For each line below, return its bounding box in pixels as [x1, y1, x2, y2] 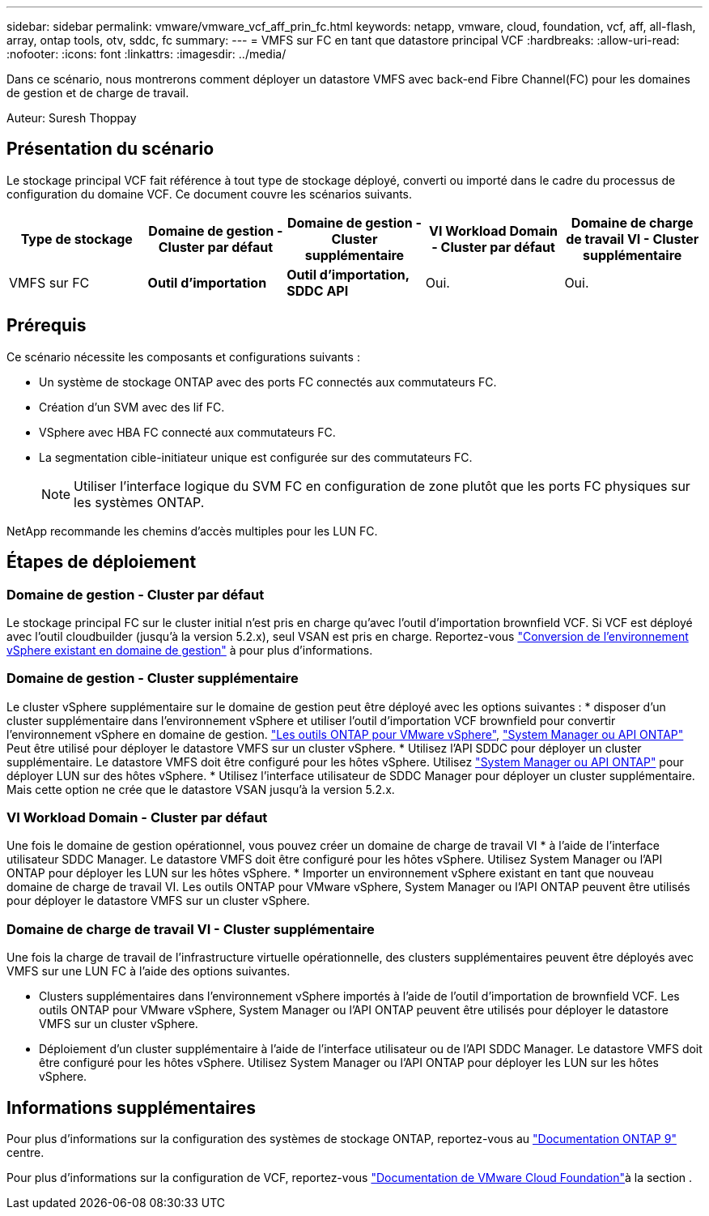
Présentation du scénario [6, 139, 214, 160]
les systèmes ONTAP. [74, 493, 205, 510]
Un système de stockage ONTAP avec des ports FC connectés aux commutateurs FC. [39, 374, 497, 389]
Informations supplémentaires [6, 1097, 257, 1118]
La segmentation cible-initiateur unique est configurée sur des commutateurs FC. [39, 450, 473, 464]
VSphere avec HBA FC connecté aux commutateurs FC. [39, 425, 336, 439]
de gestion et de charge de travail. [6, 86, 189, 100]
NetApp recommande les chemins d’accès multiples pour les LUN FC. [6, 523, 378, 538]
